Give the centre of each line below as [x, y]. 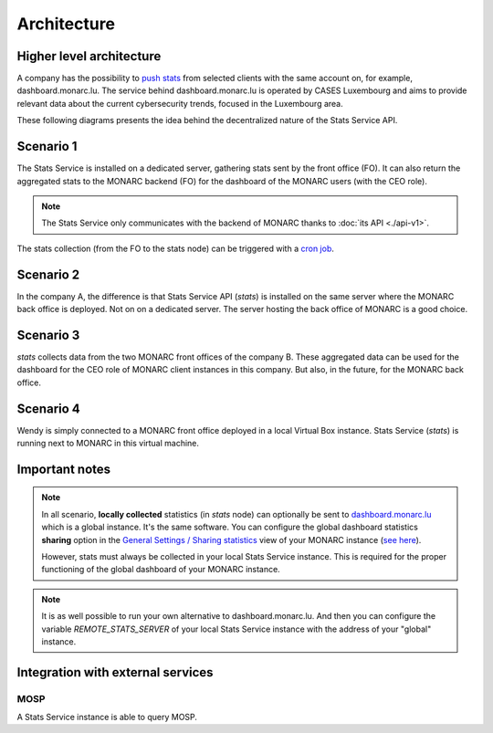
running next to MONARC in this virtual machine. [108, 443]
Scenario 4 [49, 408]
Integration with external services [115, 672]
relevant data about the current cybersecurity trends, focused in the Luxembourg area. [180, 103]
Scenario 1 [47, 147]
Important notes [64, 469]
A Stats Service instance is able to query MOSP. [107, 717]
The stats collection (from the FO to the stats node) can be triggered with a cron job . [176, 248]
